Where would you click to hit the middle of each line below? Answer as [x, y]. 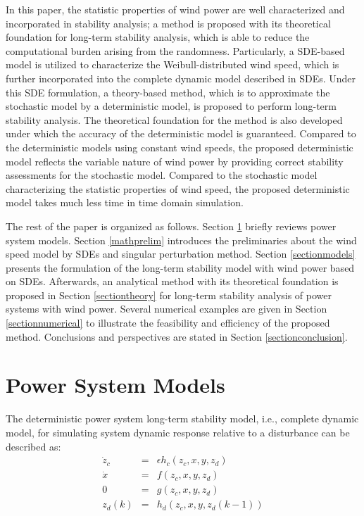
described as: [33, 446]
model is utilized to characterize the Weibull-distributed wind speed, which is [172, 64]
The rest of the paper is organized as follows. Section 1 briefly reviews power [171, 226]
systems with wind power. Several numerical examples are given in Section [167, 309]
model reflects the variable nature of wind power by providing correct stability [175, 161]
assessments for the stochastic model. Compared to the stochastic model [162, 175]
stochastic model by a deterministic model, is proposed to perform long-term [171, 106]
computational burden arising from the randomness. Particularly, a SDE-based [175, 50]
